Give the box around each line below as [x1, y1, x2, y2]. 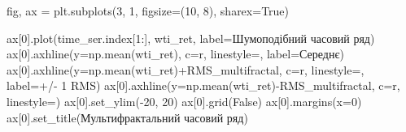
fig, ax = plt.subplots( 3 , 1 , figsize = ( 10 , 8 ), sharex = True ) [7, 2, 290, 19]
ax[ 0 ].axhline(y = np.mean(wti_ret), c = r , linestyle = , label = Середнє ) [7, 45, 344, 62]
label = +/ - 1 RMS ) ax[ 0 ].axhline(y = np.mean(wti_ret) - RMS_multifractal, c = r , [7, 77, 400, 94]
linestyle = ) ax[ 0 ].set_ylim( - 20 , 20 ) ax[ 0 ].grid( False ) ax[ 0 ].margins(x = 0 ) [7, 92, 362, 109]
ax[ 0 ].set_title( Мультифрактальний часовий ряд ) [7, 109, 248, 126]
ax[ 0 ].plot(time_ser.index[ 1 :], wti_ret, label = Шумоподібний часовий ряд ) [7, 29, 375, 46]
